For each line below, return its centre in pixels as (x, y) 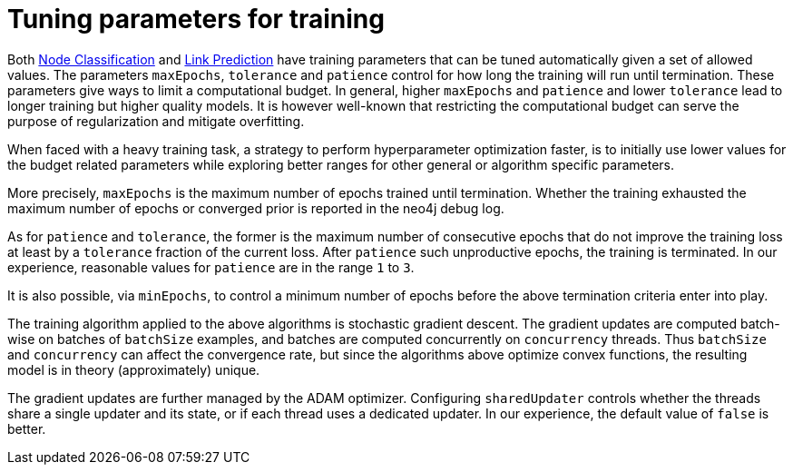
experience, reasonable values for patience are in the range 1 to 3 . (211, 267)
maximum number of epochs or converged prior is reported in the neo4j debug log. (256, 208)
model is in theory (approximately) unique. (134, 369)
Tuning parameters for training (196, 19)
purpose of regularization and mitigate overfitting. (156, 121)
